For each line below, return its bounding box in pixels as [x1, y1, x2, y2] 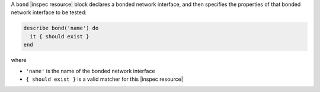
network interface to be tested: [11, 9, 87, 16]
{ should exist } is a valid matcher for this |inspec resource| [25, 75, 183, 83]
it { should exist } [30, 33, 89, 40]
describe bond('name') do [23, 25, 99, 32]
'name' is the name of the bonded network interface [25, 67, 155, 74]
